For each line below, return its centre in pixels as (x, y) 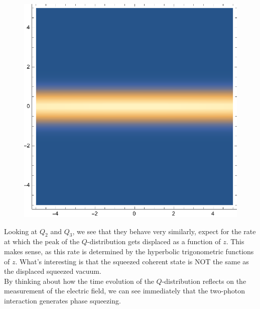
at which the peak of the (42, 241)
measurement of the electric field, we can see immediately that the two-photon (125, 291)
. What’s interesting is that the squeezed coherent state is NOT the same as (132, 261)
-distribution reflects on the (204, 281)
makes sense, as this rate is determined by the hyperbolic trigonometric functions (129, 251)
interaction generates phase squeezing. (62, 300)
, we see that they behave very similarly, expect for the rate (164, 231)
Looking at (21, 231)
